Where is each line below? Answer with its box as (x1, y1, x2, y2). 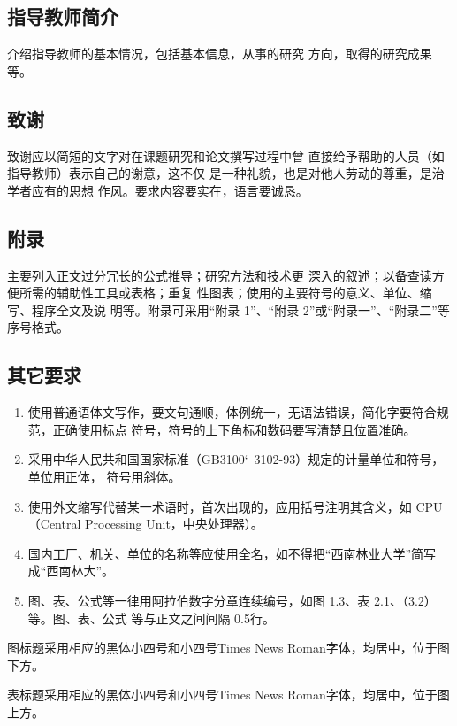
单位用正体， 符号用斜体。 (27, 467, 181, 485)
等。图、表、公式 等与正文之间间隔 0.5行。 (27, 608, 276, 627)
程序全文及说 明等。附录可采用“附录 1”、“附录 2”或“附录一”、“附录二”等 (31, 300, 450, 319)
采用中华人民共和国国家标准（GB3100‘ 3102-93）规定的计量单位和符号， (27, 450, 445, 468)
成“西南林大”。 (27, 561, 115, 580)
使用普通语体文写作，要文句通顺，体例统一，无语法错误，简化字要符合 (27, 403, 437, 421)
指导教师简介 (7, 3, 118, 30)
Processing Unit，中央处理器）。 (85, 514, 263, 533)
